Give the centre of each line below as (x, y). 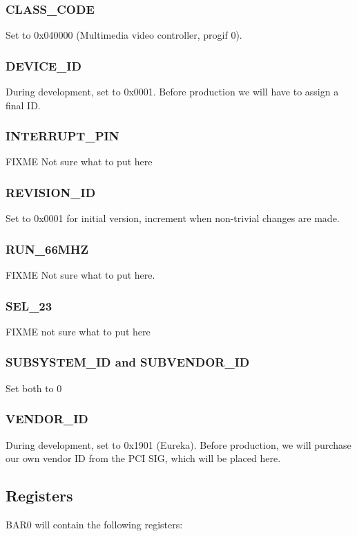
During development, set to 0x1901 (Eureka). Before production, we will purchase (178, 444)
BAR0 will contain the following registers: (94, 524)
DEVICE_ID (44, 65)
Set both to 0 (34, 388)
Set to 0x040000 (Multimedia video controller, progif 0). (124, 35)
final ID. (23, 105)
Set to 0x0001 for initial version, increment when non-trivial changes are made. (173, 218)
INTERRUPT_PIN (62, 136)
